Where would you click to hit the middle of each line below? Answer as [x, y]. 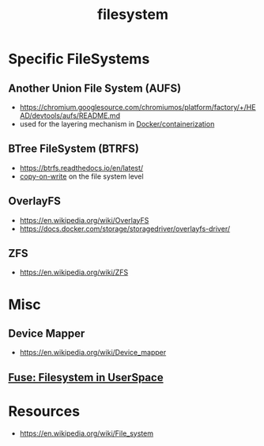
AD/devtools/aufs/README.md [70, 115]
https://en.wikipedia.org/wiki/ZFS [74, 272]
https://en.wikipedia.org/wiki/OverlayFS [84, 220]
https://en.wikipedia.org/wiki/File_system [87, 433]
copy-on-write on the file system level [81, 176]
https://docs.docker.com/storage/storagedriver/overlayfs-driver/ [125, 229]
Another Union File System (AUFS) [95, 88]
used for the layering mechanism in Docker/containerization [117, 124]
